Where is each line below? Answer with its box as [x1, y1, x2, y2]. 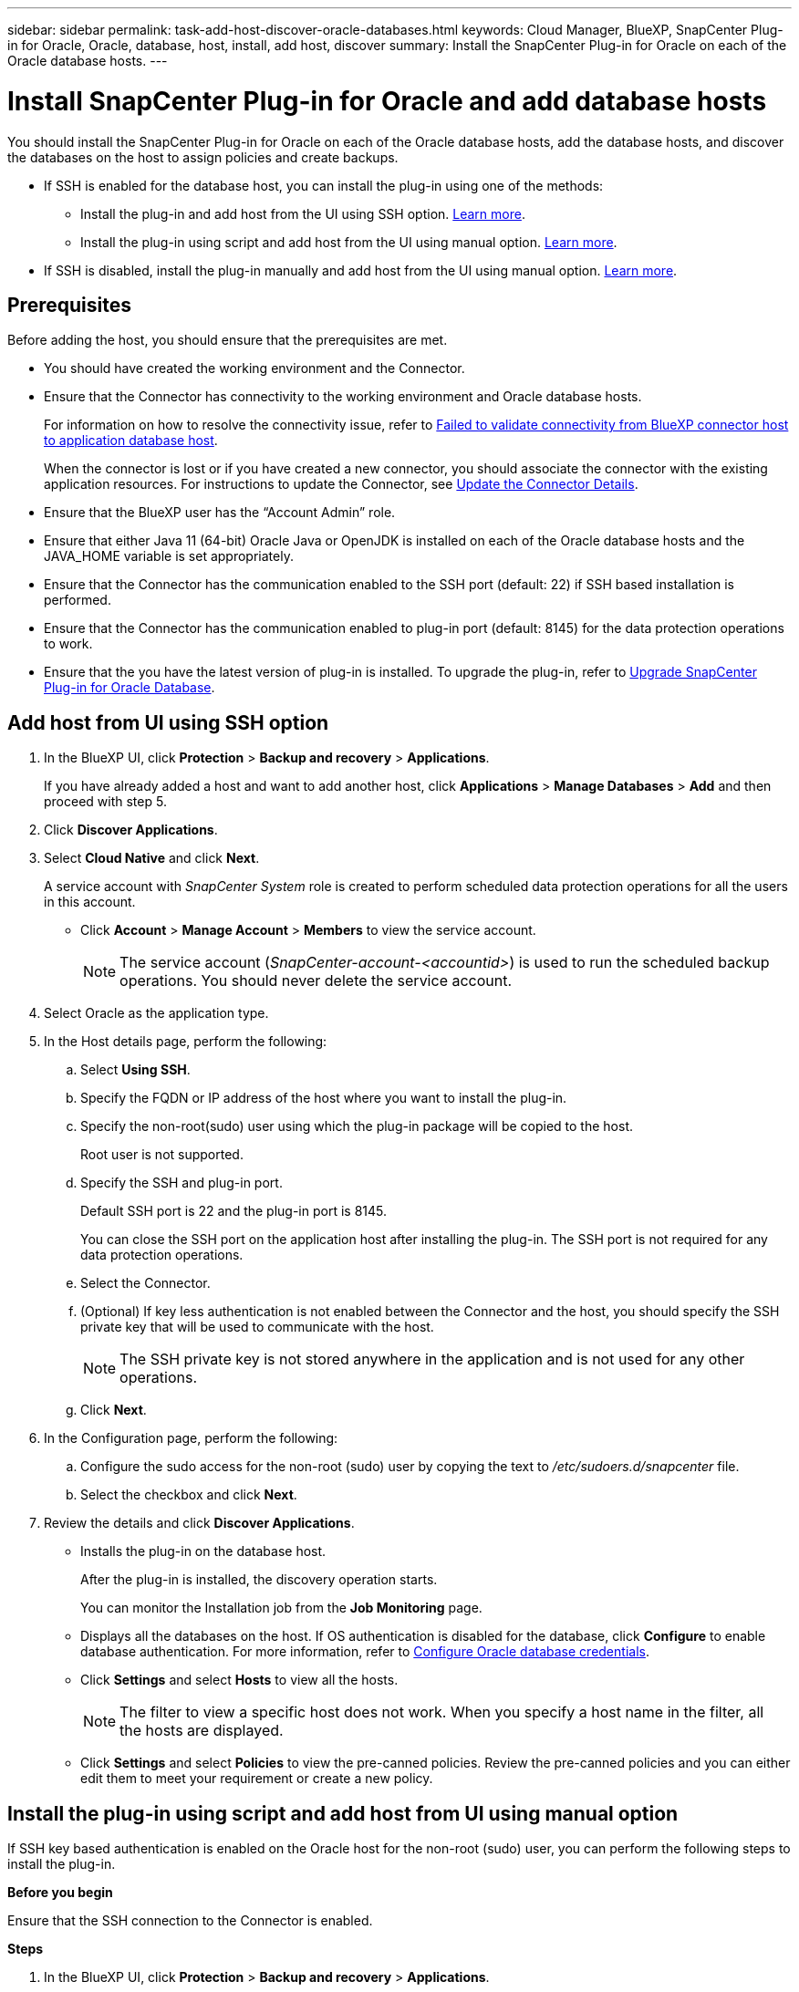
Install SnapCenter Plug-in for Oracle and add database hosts [7, 85, 767, 117]
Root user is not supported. [80, 1146, 244, 1163]
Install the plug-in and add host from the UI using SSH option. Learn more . [80, 205, 525, 222]
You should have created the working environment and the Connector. [44, 360, 465, 377]
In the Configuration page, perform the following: [44, 1430, 338, 1447]
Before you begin [7, 1884, 113, 1901]
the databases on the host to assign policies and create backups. [7, 149, 399, 165]
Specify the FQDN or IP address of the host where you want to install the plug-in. [80, 1090, 567, 1106]
